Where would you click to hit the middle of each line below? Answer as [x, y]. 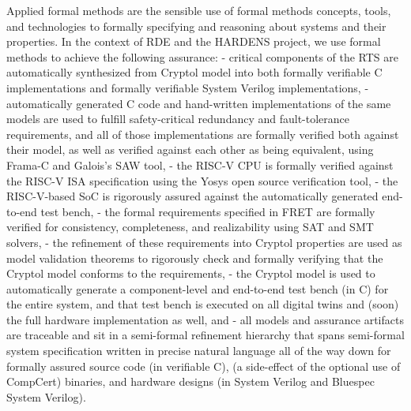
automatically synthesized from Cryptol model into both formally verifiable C [194, 72]
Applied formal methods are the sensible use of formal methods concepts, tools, [199, 10]
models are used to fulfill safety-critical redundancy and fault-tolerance [178, 119]
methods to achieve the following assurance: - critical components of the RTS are [203, 56]
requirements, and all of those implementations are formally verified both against [203, 134]
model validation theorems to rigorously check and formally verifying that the [195, 258]
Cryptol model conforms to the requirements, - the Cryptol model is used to [191, 273]
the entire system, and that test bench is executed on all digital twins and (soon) [203, 304]
